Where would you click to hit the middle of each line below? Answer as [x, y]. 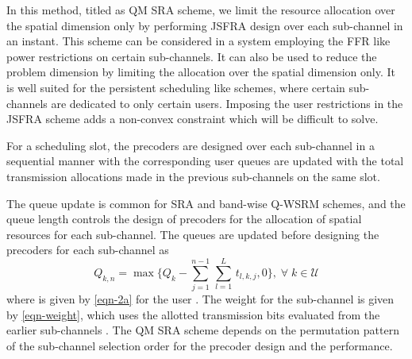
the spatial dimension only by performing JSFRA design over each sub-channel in [205, 25]
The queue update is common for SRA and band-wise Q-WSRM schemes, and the [206, 203]
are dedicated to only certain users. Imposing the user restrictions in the [227, 103]
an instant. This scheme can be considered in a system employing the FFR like [198, 41]
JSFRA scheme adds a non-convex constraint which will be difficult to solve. [193, 119]
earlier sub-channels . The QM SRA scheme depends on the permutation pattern [203, 330]
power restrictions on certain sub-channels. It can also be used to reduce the [192, 56]
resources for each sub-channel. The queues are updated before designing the [193, 234]
